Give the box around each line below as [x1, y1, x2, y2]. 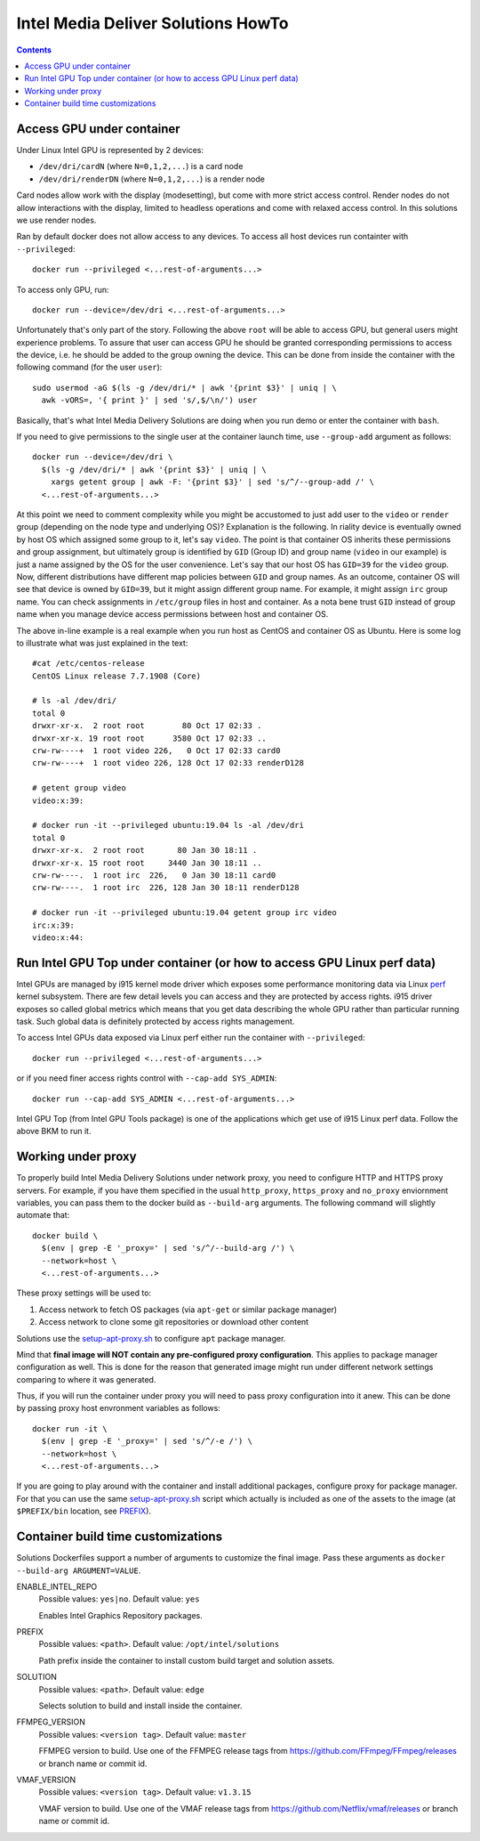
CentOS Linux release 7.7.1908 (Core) [32, 670, 202, 681]
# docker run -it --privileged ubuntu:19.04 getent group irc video [32, 908, 337, 918]
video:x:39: [32, 795, 84, 806]
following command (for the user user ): [16, 361, 163, 373]
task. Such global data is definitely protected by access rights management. [16, 1016, 295, 1026]
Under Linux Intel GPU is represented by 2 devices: [16, 145, 204, 156]
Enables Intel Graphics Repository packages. [38, 1610, 204, 1620]
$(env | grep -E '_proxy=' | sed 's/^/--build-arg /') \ [41, 1243, 295, 1253]
